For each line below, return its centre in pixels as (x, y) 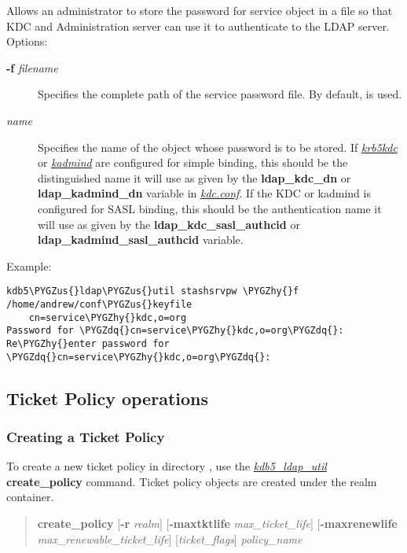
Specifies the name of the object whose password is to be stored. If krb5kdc (218, 147)
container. (30, 497)
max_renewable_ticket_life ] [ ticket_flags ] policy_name (170, 538)
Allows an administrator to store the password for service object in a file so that (200, 10)
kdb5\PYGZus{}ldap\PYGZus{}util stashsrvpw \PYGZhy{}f (153, 291)
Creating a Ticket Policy (86, 436)
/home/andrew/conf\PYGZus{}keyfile (99, 304)
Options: (27, 41)
